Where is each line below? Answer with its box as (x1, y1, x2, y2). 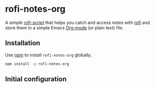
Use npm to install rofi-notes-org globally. (5, 52, 92, 58)
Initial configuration (5, 75, 67, 84)
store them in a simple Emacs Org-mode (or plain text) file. (5, 24, 124, 30)
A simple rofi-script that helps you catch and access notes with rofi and (5, 20, 150, 25)
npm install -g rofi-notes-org (5, 61, 69, 66)
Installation (5, 39, 40, 47)
